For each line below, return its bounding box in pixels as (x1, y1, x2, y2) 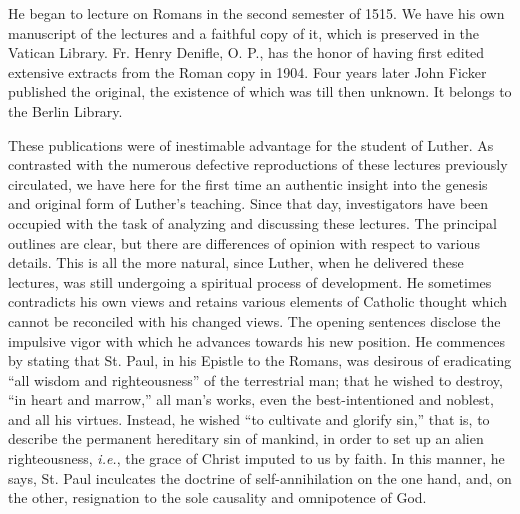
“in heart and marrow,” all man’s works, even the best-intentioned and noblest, (8, 389, 494, 410)
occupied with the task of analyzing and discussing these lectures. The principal (8, 212, 497, 233)
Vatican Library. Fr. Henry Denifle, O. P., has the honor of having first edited (8, 42, 485, 63)
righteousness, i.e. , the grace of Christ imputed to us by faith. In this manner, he (8, 448, 505, 469)
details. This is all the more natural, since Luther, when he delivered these (8, 252, 464, 273)
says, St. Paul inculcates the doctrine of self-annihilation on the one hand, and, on (8, 467, 512, 488)
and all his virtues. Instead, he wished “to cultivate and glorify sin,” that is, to (8, 408, 490, 429)
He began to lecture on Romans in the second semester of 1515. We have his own (8, 3, 505, 23)
